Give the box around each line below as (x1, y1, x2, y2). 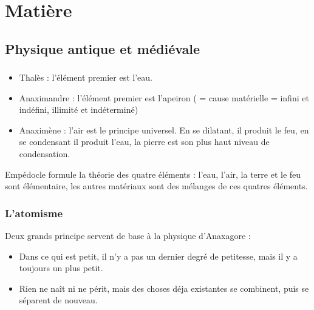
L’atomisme (5, 205, 63, 220)
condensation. (19, 147, 70, 160)
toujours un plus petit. (19, 261, 103, 274)
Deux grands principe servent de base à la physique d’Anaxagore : (5, 229, 251, 242)
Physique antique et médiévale (5, 39, 200, 58)
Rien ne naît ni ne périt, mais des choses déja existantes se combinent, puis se (19, 281, 309, 294)
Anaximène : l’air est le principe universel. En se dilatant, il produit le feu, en (19, 123, 309, 136)
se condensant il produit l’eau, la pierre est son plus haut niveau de (19, 135, 270, 148)
